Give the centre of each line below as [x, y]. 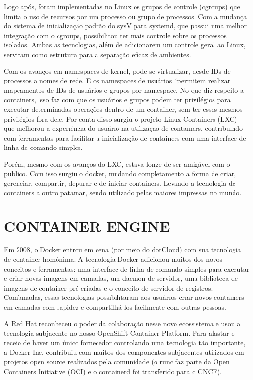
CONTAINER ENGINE [87, 226]
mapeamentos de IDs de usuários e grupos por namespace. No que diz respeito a [124, 90]
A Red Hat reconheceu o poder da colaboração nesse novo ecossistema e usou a [122, 323]
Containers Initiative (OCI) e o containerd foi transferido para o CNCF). [113, 371]
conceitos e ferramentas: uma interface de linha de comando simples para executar [127, 268]
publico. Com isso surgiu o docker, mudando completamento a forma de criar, [120, 173]
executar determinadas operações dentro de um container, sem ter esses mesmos [123, 109]
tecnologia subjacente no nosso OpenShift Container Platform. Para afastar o [119, 333]
